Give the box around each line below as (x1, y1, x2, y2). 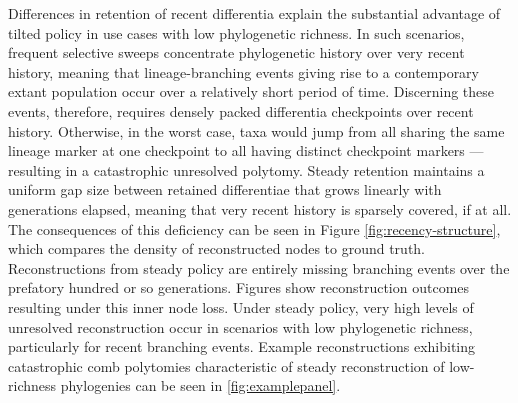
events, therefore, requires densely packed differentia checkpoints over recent (8, 100, 474, 121)
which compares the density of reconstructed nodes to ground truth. (8, 238, 426, 259)
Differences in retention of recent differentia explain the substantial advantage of (8, 3, 501, 23)
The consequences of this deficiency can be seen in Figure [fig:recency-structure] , (8, 218, 501, 239)
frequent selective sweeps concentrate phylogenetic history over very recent (8, 42, 465, 63)
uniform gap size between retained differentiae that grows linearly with (8, 179, 442, 200)
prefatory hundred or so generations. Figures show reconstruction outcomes (8, 277, 470, 298)
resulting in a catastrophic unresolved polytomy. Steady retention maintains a (8, 159, 485, 180)
